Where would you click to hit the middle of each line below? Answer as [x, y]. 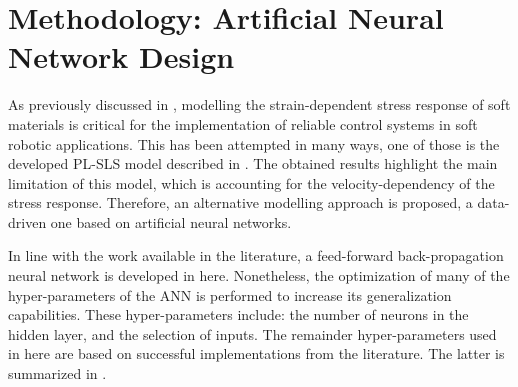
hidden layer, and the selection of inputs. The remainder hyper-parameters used [252, 333]
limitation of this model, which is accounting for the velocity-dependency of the [251, 182]
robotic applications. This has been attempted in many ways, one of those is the [254, 143]
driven [27, 221]
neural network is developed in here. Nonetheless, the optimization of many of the [259, 275]
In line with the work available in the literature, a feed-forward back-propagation [256, 255]
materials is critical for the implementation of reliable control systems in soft [243, 123]
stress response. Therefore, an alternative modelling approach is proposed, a [240, 202]
